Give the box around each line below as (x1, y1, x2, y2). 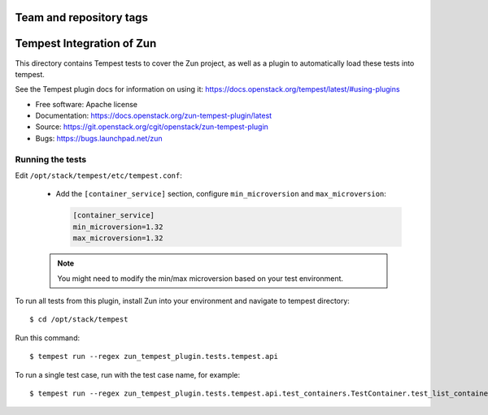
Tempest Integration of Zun (15, 37, 157, 50)
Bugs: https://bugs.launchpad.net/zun (35, 133, 163, 143)
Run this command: (15, 333, 81, 343)
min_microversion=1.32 (72, 222, 163, 231)
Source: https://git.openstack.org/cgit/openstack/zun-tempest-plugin (35, 122, 268, 132)
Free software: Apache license (35, 99, 138, 109)
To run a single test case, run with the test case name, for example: (15, 370, 241, 379)
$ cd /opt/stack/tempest (29, 315, 129, 324)
